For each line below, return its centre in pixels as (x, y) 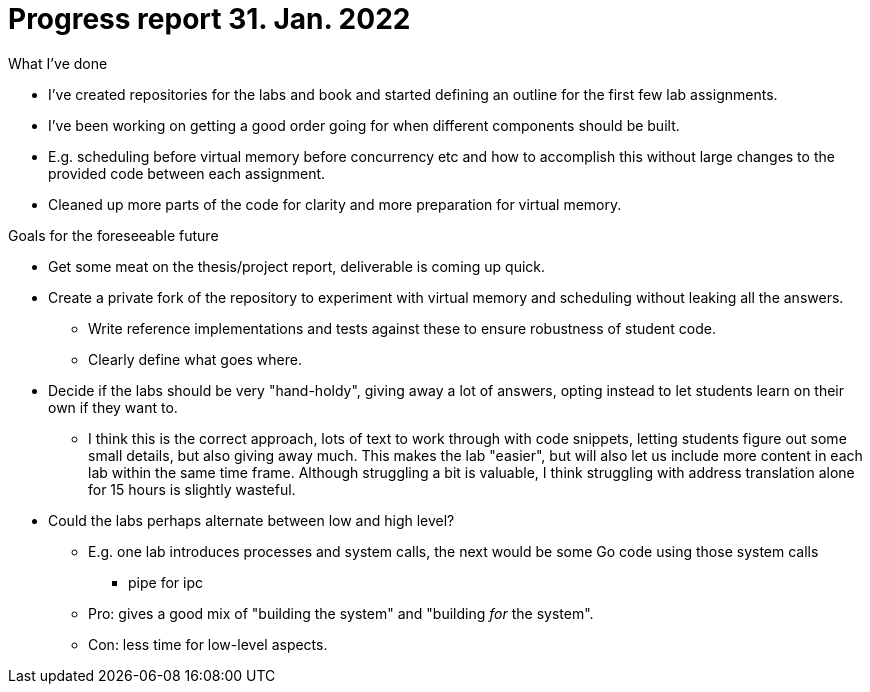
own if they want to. (113, 407)
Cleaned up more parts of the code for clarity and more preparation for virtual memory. (335, 204)
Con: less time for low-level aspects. (208, 644)
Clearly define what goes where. (195, 359)
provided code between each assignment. (187, 173)
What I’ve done (58, 63)
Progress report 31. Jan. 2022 (209, 19)
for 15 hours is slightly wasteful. (192, 489)
